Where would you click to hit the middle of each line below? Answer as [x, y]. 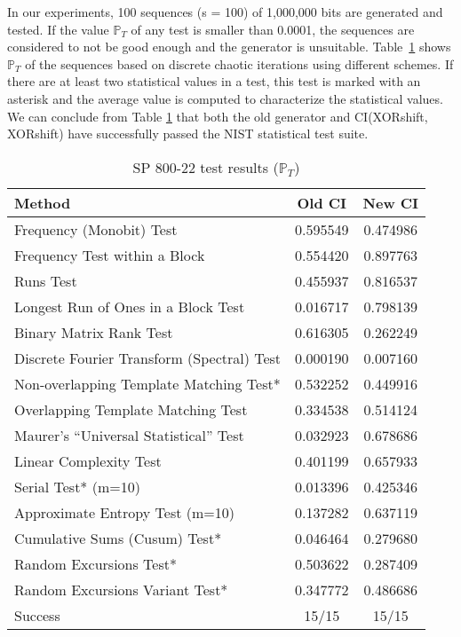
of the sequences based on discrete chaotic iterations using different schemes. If [239, 63]
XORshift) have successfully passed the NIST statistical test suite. [188, 134]
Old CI [322, 202]
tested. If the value [58, 29]
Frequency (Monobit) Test [96, 229]
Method [43, 202]
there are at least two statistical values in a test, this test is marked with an [214, 81]
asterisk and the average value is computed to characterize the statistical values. [225, 98]
